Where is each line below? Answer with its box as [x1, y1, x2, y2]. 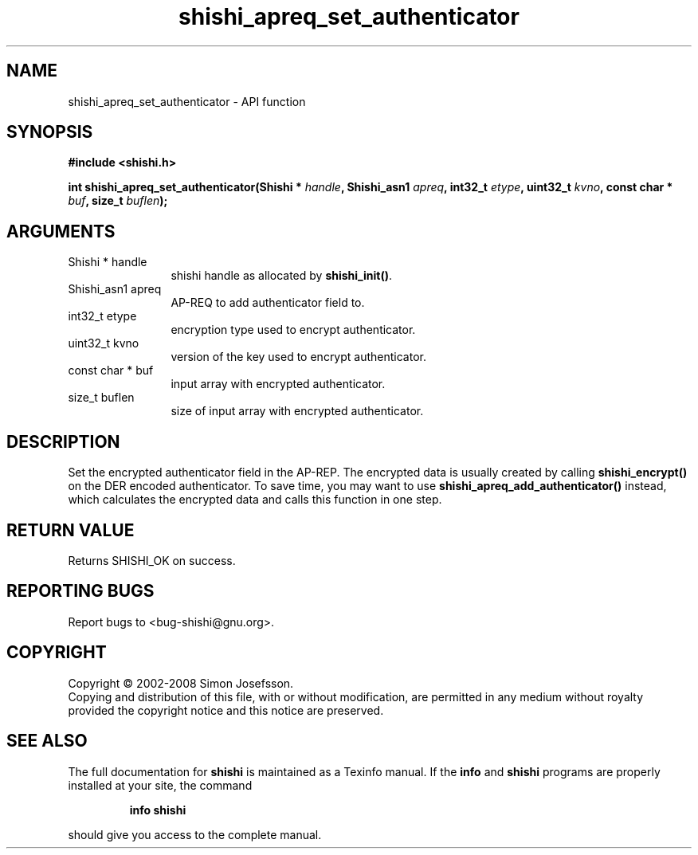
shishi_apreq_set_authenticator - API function [68, 94, 306, 108]
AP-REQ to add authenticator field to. [171, 296, 365, 310]
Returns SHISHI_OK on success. [68, 553, 236, 567]
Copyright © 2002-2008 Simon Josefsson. [68, 676, 294, 690]
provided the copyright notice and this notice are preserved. [68, 703, 384, 717]
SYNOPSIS [6, 122, 93, 143]
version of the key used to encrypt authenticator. [171, 350, 426, 364]
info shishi [129, 802, 186, 817]
